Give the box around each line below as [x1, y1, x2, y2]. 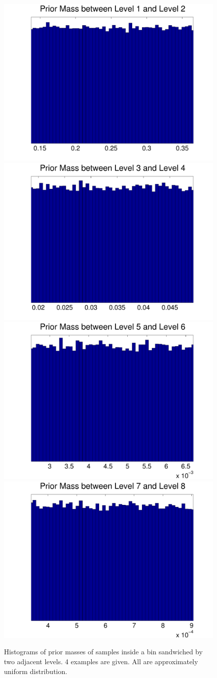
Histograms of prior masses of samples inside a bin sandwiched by [4, 646, 203, 657]
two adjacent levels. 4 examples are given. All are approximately [4, 656, 198, 666]
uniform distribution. [4, 666, 68, 676]
